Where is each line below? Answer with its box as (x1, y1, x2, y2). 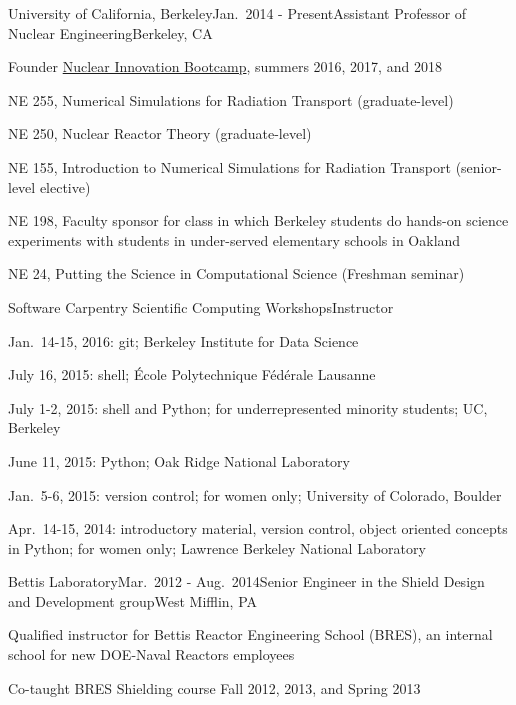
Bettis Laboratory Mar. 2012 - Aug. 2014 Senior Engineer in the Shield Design (8, 571, 485, 592)
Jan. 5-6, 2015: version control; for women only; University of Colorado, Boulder (8, 484, 502, 505)
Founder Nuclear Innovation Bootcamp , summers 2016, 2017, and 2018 (8, 56, 442, 77)
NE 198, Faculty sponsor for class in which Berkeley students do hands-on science (8, 210, 509, 231)
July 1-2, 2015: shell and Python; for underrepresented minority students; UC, (8, 397, 488, 418)
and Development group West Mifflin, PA (8, 590, 258, 611)
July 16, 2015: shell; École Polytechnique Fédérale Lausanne (8, 364, 376, 385)
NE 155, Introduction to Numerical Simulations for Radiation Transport (8, 156, 451, 177)
